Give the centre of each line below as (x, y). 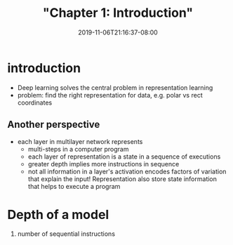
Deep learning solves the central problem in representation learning (115, 87)
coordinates (35, 102)
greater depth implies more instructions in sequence (104, 164)
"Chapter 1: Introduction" (118, 13)
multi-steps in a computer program (78, 149)
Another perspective (54, 125)
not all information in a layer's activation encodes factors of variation (127, 171)
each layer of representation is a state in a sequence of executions (124, 157)
